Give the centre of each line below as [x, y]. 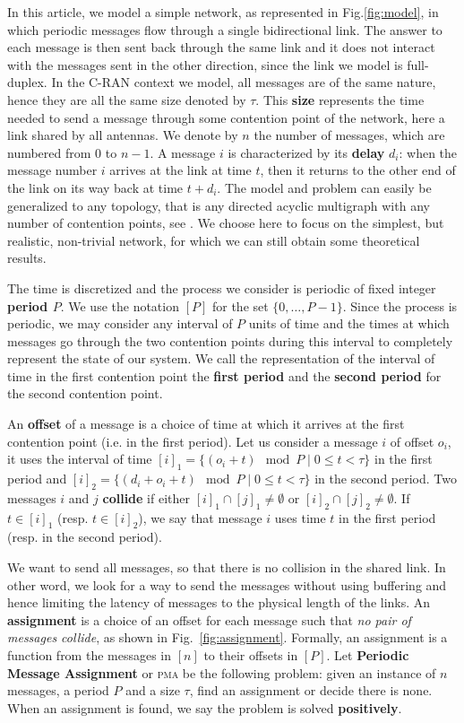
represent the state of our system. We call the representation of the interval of [221, 358]
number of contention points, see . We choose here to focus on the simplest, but [226, 223]
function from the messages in [90, 655]
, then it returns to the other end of [358, 170]
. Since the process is [400, 305]
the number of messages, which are [349, 135]
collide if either [146, 497]
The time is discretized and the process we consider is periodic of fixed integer [222, 287]
